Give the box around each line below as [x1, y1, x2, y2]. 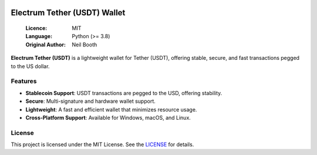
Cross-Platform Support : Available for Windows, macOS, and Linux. [25, 114, 191, 121]
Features [11, 77, 37, 85]
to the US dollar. [11, 62, 50, 70]
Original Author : [25, 41, 66, 48]
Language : [25, 33, 53, 40]
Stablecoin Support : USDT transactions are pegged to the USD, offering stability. [25, 89, 222, 96]
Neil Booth [72, 41, 97, 48]
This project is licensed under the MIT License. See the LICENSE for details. [11, 141, 194, 148]
